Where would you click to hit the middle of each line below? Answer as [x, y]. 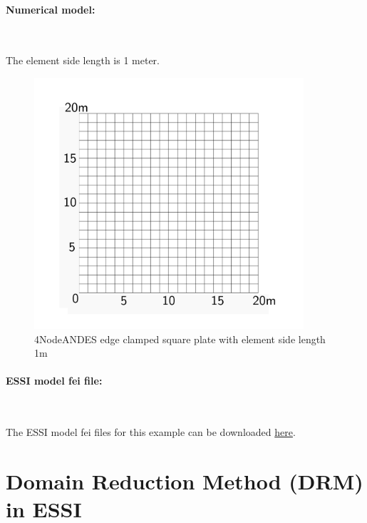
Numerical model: [51, 9]
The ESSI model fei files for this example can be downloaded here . [151, 432]
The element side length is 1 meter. [83, 60]
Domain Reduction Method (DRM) [185, 481]
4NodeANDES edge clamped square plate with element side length [180, 339]
